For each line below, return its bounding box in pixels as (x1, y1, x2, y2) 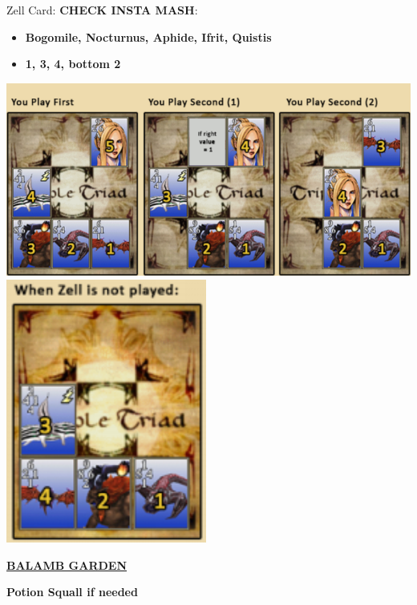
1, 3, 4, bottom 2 (25, 55, 121, 72)
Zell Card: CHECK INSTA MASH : (6, 2, 198, 18)
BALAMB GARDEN (6, 556, 128, 573)
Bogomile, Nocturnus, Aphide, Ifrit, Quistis (25, 28, 272, 45)
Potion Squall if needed (6, 583, 138, 600)
